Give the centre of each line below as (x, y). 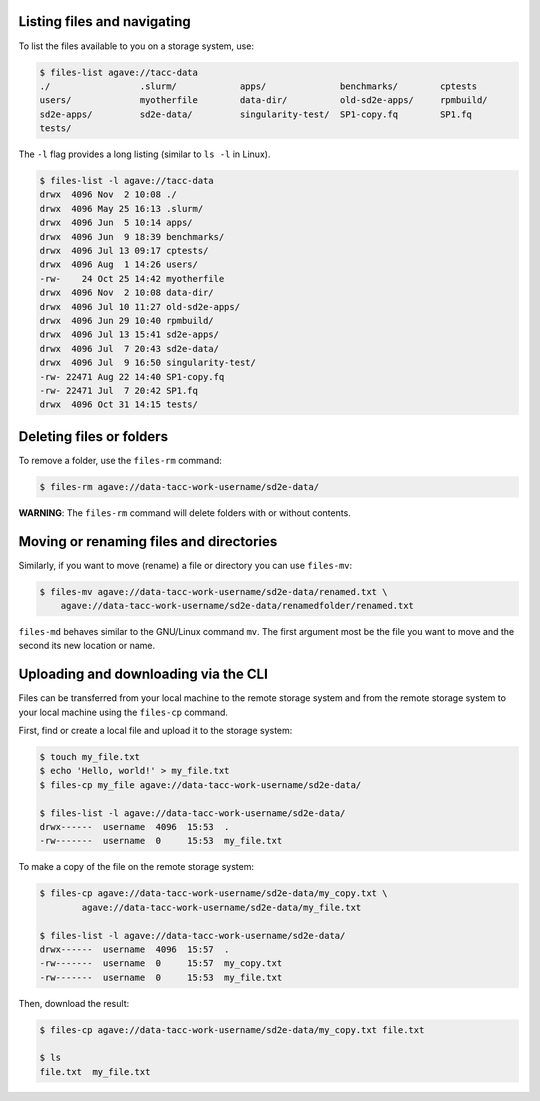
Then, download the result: (74, 1003)
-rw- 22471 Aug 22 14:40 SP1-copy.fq (132, 376)
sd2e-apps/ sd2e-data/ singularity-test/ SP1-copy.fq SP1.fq (255, 114)
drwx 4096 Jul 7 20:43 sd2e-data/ (129, 348)
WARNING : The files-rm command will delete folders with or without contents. (185, 512)
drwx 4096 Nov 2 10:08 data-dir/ (126, 293)
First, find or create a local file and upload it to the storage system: (155, 731)
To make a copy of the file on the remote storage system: (136, 867)
